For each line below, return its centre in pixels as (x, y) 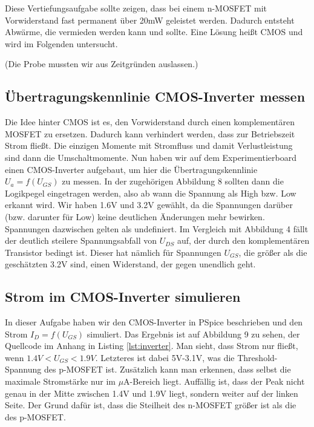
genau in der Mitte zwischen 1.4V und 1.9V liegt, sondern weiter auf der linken (152, 393)
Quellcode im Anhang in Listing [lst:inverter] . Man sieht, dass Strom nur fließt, (152, 346)
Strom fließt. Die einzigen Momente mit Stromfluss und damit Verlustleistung (149, 145)
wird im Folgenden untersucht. (61, 43)
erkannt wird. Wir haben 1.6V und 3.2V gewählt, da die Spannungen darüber (149, 205)
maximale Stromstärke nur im (60, 381)
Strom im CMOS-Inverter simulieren (123, 297)
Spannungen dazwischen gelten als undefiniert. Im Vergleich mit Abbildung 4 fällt (157, 228)
